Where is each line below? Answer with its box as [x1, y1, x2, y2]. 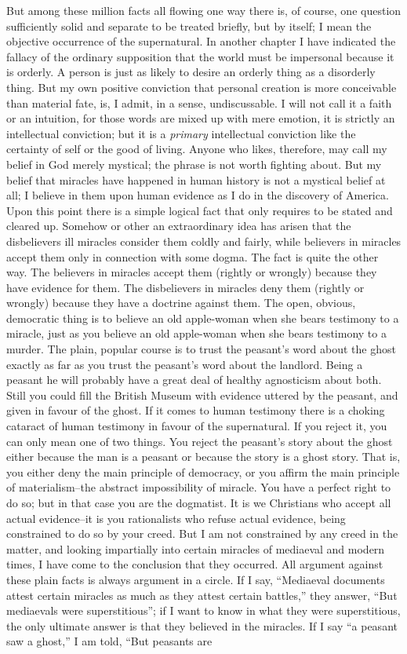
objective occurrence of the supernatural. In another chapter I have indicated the [6, 33, 396, 49]
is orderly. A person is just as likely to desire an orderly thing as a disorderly [6, 64, 376, 80]
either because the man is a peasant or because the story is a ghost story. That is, [6, 448, 401, 465]
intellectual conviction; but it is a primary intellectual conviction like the [6, 125, 356, 141]
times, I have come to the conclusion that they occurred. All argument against [6, 556, 383, 572]
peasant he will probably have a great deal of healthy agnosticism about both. [6, 371, 382, 388]
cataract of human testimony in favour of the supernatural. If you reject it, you [6, 418, 387, 434]
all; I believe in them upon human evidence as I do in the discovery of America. [6, 187, 389, 203]
